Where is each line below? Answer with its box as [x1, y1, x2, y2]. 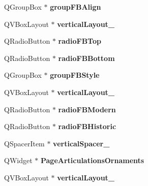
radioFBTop [58, 36, 101, 46]
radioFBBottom [58, 52, 115, 63]
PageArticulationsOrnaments [40, 155, 144, 166]
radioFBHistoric [58, 121, 116, 132]
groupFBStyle [50, 70, 100, 80]
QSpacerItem [4, 138, 45, 148]
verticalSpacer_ [53, 138, 110, 148]
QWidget [4, 155, 33, 166]
